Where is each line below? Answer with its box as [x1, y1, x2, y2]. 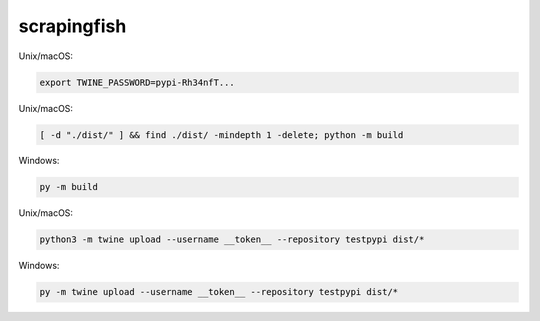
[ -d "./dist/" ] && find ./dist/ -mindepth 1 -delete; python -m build [39, 129, 404, 140]
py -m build [39, 181, 99, 193]
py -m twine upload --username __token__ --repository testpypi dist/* [39, 286, 399, 298]
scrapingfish [18, 15, 127, 37]
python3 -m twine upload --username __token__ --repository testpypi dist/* [39, 234, 425, 245]
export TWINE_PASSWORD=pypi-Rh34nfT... [39, 76, 235, 88]
